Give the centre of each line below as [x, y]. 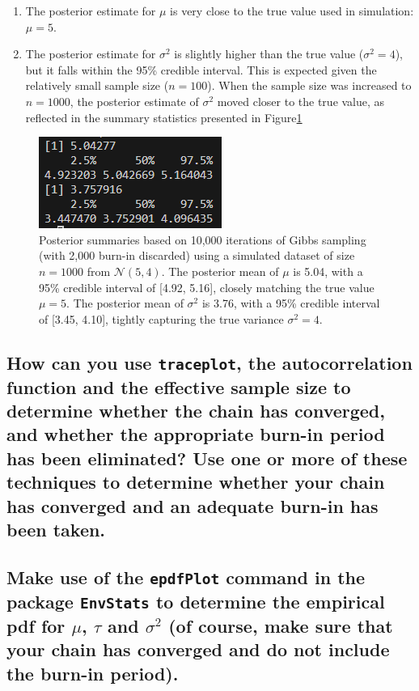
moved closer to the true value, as [301, 101]
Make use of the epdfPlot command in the [186, 577]
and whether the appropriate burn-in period [196, 434]
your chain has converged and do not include [198, 649]
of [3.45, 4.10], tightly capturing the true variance [161, 318]
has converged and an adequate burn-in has [193, 505]
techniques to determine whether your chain [196, 482]
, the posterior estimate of [134, 101]
